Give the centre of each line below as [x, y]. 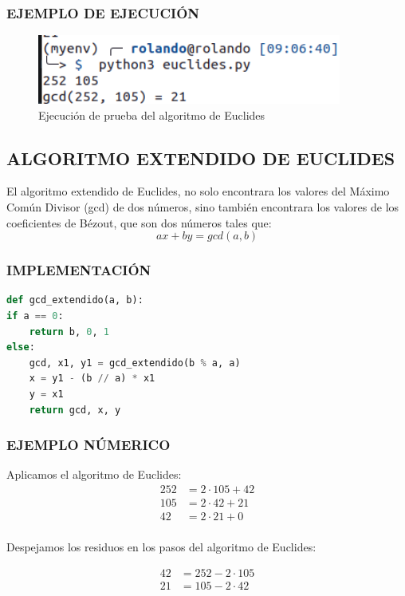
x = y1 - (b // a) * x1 [92, 379]
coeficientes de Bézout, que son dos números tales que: [139, 222]
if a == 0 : [35, 316]
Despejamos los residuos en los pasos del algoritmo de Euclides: [161, 547]
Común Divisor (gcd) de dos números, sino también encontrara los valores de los [203, 207]
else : [21, 347]
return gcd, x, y [75, 410]
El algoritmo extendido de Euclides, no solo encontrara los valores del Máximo [198, 191]
